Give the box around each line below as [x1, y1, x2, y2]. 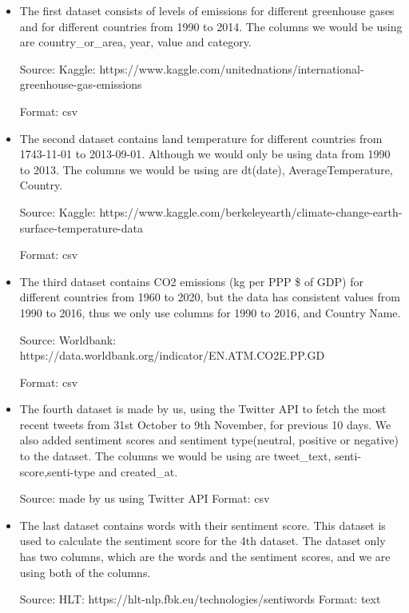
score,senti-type [19, 463, 96, 480]
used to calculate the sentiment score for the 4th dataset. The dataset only [19, 532, 386, 549]
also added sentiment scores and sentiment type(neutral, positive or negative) [19, 432, 399, 448]
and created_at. [98, 463, 178, 480]
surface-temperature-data [19, 219, 143, 236]
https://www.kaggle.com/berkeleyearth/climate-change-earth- [99, 203, 403, 220]
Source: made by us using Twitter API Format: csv [19, 490, 270, 507]
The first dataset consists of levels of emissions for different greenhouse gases [19, 2, 395, 18]
